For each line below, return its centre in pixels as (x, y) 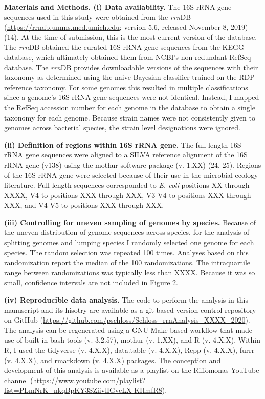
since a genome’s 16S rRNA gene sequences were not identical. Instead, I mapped (132, 97)
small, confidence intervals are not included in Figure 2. (91, 282)
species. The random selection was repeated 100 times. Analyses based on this (126, 252)
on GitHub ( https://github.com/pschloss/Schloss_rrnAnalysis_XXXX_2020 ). (127, 320)
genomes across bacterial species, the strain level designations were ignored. (122, 127)
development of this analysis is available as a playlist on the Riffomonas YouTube (132, 370)
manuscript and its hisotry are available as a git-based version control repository (130, 310)
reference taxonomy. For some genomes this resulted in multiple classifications (126, 87)
